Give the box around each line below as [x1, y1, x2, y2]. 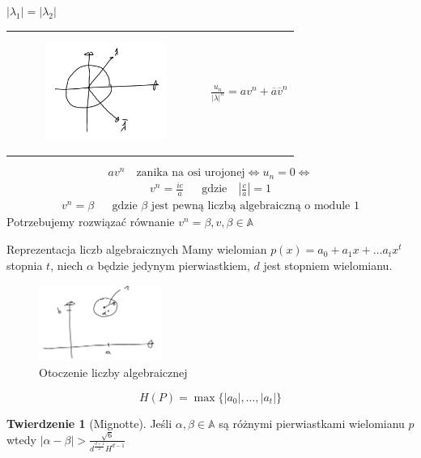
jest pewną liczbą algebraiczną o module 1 [151, 200, 359, 212]
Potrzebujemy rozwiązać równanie [6, 213, 175, 230]
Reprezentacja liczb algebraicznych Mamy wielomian [6, 241, 267, 258]
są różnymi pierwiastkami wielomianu [219, 414, 405, 431]
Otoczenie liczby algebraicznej [39, 363, 188, 380]
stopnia [6, 256, 43, 273]
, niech [50, 256, 83, 273]
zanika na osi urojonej [136, 167, 245, 179]
